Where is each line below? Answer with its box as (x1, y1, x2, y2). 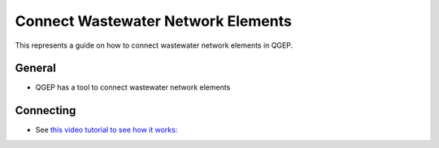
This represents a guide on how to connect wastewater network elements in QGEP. (15, 40, 293, 50)
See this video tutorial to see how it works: (35, 125, 178, 135)
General (15, 61, 57, 75)
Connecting (15, 104, 76, 117)
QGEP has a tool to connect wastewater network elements (35, 82, 231, 92)
